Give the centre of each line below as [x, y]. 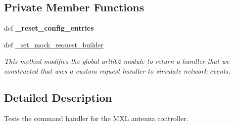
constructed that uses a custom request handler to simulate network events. [117, 70]
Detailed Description [58, 97]
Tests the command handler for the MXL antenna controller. [96, 118]
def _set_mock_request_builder [54, 44]
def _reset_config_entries [49, 28]
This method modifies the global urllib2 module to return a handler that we [117, 61]
